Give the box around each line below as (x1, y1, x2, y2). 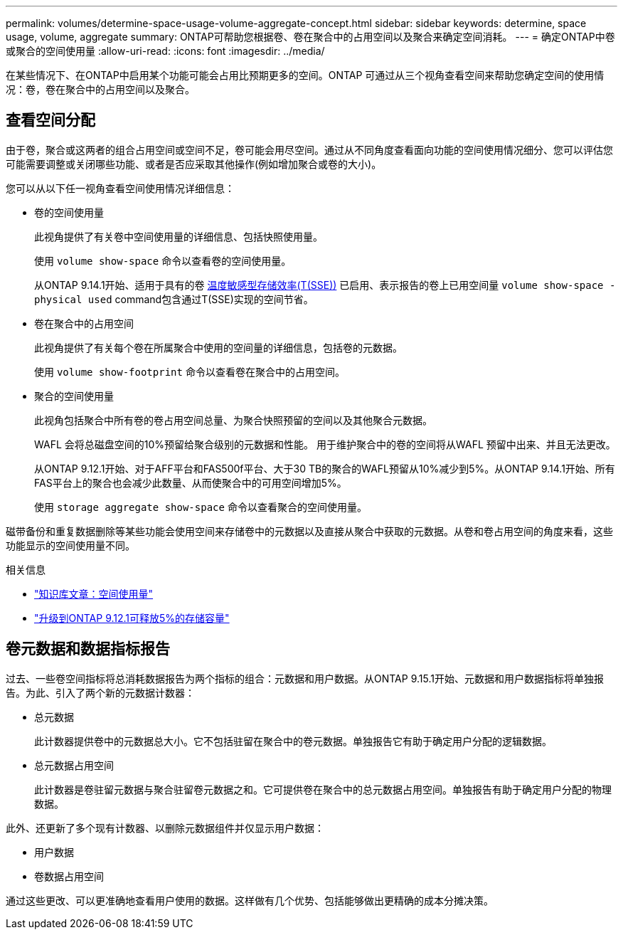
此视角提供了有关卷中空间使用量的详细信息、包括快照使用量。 (34, 230, 323, 243)
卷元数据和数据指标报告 (6, 640, 170, 658)
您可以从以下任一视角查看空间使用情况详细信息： (6, 181, 235, 194)
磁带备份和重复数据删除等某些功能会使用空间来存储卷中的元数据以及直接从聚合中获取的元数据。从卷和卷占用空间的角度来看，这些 (6, 524, 613, 537)
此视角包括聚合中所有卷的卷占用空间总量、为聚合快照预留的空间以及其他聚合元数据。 (34, 413, 432, 426)
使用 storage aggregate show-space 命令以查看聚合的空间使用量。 (34, 500, 367, 513)
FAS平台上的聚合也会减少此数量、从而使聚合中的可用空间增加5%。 (34, 476, 347, 489)
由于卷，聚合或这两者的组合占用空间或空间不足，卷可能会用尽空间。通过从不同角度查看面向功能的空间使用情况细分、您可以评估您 (6, 143, 613, 156)
